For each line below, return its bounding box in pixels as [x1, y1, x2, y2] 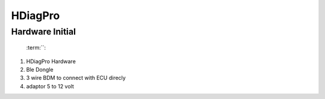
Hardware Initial [11, 26, 76, 37]
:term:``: [26, 44, 46, 51]
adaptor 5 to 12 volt [26, 82, 75, 89]
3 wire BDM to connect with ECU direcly [26, 75, 126, 82]
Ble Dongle [26, 66, 54, 73]
